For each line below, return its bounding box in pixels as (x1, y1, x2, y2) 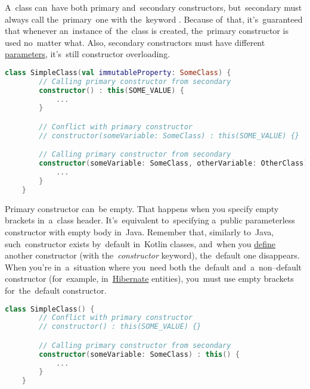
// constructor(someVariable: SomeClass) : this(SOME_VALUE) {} (39, 131, 299, 140)
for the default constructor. (5, 284, 107, 296)
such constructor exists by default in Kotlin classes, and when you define (5, 237, 276, 250)
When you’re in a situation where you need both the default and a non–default (5, 260, 302, 273)
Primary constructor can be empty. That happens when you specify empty (5, 202, 279, 214)
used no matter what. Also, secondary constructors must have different (5, 36, 265, 48)
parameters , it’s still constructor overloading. (5, 48, 170, 60)
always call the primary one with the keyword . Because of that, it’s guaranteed (5, 13, 303, 25)
